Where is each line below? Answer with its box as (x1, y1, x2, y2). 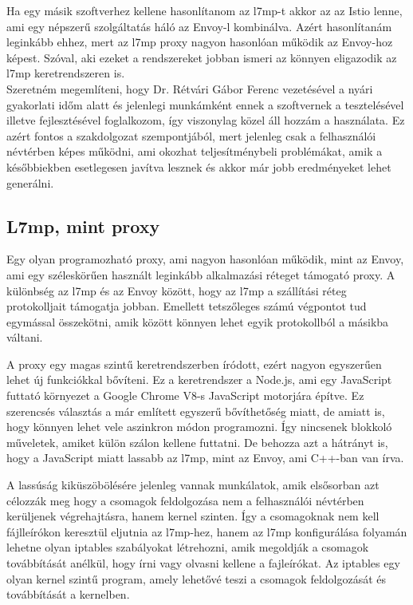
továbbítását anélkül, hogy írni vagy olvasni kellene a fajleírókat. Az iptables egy (6, 555, 400, 571)
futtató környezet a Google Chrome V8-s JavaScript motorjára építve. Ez (6, 387, 364, 404)
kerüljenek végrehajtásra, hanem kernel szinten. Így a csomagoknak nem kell (6, 508, 380, 524)
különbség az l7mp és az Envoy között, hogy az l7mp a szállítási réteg (6, 282, 347, 299)
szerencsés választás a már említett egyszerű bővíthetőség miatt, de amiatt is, (6, 402, 385, 419)
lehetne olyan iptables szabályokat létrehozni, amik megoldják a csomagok (6, 539, 369, 556)
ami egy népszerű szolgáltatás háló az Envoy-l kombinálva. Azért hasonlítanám (6, 18, 392, 34)
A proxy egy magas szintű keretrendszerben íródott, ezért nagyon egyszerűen (6, 355, 382, 372)
